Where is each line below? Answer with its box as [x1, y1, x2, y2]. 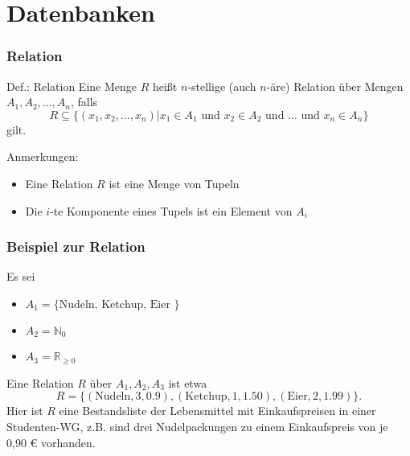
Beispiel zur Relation [6, 236, 146, 257]
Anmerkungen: [6, 148, 79, 165]
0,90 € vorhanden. [6, 433, 96, 450]
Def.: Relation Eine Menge [6, 77, 137, 94]
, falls [70, 93, 98, 110]
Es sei [6, 268, 35, 285]
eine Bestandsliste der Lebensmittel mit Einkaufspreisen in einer [59, 402, 376, 419]
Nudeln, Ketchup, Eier [59, 298, 170, 310]
